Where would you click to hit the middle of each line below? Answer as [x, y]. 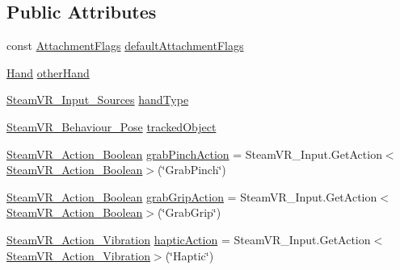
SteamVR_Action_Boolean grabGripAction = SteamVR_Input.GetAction [192, 196]
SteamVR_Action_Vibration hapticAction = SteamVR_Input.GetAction [189, 239]
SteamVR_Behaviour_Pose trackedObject [112, 126]
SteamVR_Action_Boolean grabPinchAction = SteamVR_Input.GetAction [194, 154]
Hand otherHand [48, 72]
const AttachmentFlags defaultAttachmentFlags [125, 46]
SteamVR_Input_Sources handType [98, 100]
